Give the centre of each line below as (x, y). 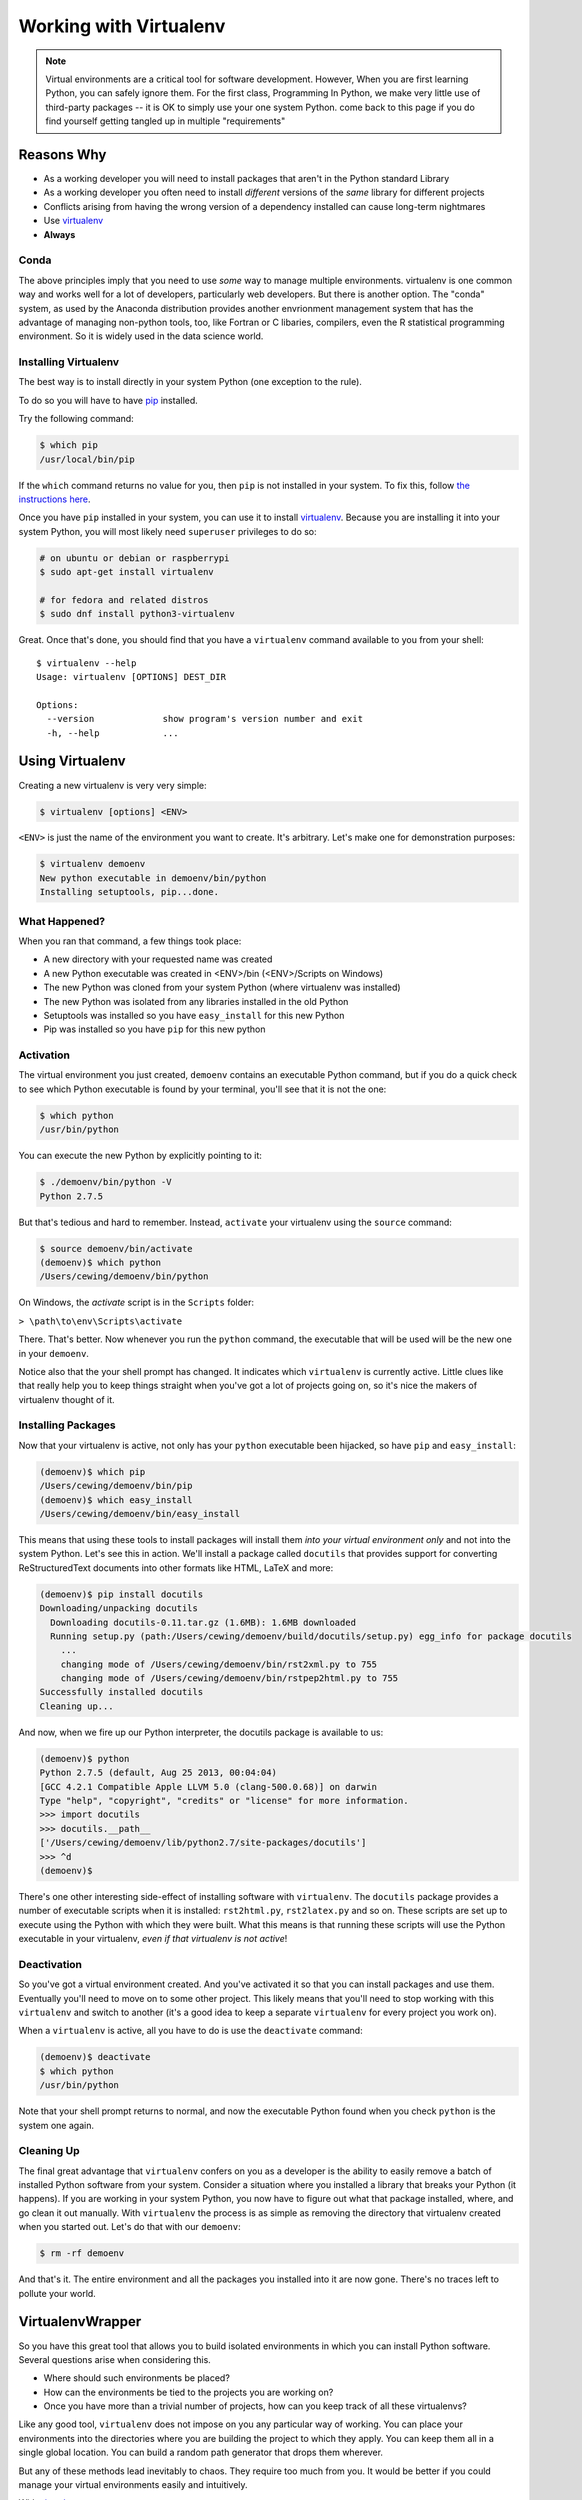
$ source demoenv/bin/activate (116, 1248)
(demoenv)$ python (84, 1758)
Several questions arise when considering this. (115, 2359)
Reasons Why (62, 154)
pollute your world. (57, 2293)
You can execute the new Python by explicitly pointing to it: (140, 1156)
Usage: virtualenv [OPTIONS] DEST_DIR (131, 677)
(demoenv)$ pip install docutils (121, 1594)
